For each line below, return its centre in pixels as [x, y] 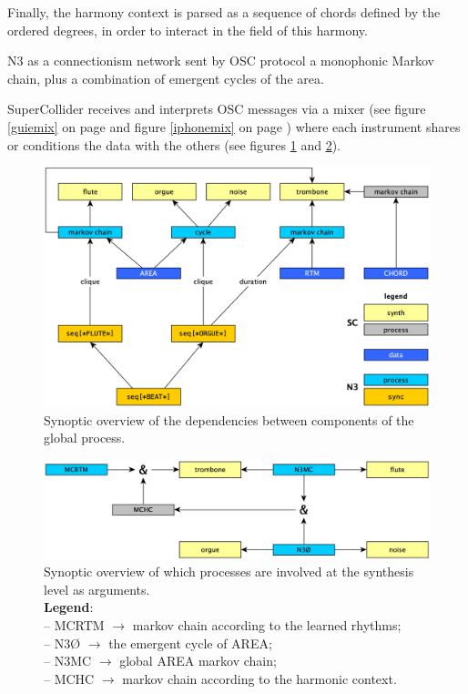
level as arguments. [97, 589]
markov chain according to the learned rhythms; [267, 624]
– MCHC [69, 678]
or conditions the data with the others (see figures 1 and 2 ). [174, 144]
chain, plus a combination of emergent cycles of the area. [166, 78]
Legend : [69, 607]
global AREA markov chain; [198, 661]
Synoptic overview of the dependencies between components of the [229, 419]
